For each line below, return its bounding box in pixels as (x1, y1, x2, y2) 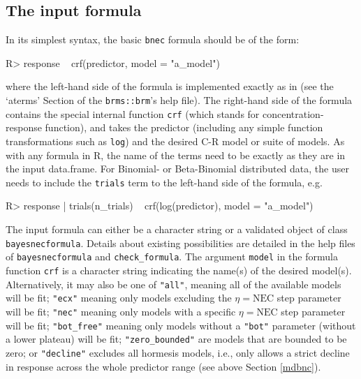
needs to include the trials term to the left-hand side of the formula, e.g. (6, 174, 323, 189)
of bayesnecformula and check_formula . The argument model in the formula (6, 249, 338, 264)
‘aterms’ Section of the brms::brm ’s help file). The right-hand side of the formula (6, 93, 353, 107)
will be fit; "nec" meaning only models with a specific (6, 304, 236, 318)
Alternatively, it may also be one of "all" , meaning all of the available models (6, 276, 341, 291)
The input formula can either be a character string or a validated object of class (6, 222, 348, 237)
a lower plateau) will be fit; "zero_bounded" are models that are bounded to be (6, 332, 347, 346)
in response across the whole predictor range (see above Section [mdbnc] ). (6, 359, 321, 373)
